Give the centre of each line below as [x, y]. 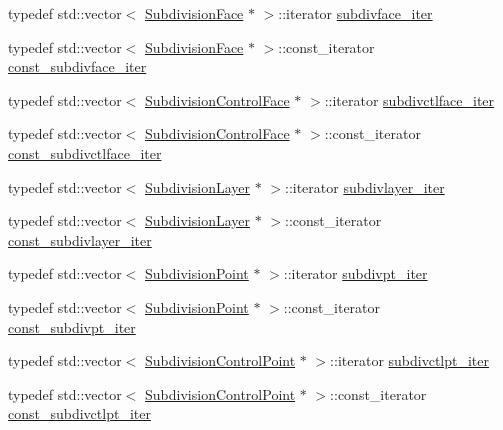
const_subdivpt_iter [72, 326]
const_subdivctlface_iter [85, 152]
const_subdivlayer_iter [80, 239]
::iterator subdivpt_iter [355, 273]
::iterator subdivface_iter [355, 13]
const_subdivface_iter [77, 66]
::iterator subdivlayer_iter [364, 186]
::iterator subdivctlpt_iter [410, 360]
